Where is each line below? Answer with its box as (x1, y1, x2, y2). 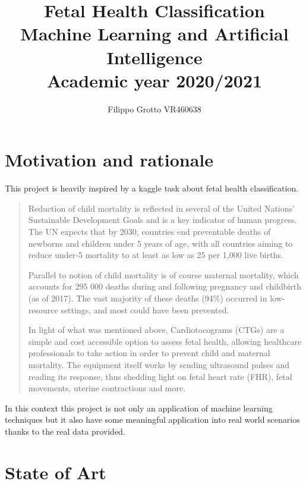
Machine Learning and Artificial (20, 21, 289, 46)
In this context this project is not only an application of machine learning (5, 401, 273, 414)
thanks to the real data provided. (5, 425, 125, 437)
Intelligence (106, 45, 203, 69)
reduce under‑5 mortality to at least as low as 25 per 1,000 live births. (28, 249, 283, 261)
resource (28, 303, 58, 316)
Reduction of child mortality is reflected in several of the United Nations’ (28, 202, 295, 214)
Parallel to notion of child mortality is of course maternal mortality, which (28, 268, 299, 281)
